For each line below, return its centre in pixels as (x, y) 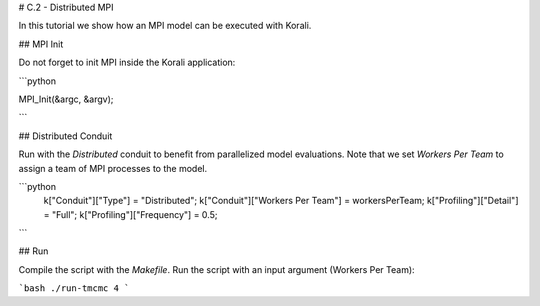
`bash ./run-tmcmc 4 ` (74, 288)
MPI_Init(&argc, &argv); (66, 99)
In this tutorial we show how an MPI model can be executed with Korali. (165, 26)
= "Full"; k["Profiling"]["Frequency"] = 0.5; (130, 214)
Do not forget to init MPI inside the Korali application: (127, 62)
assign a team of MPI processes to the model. (113, 168)
